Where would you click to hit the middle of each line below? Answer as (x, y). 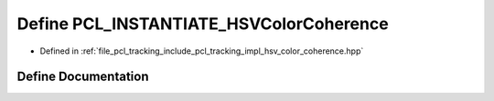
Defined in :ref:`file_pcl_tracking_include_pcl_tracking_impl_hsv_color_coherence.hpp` (202, 51)
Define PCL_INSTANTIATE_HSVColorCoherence (203, 24)
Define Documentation (83, 77)
